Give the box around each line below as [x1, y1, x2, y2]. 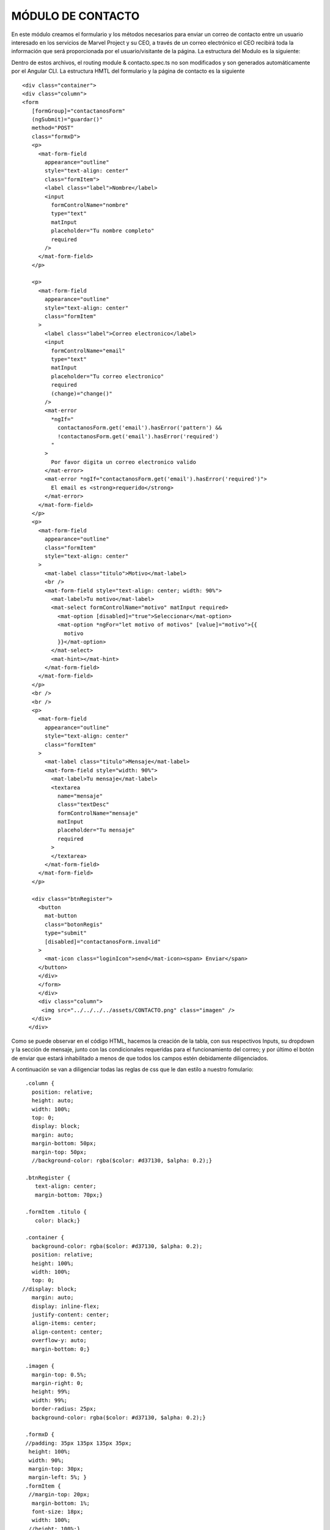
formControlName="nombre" [51, 201, 129, 208]
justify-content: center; [31, 1311, 109, 1318]
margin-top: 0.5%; [31, 1371, 87, 1378]
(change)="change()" [51, 390, 113, 397]
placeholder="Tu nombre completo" [51, 227, 155, 234]
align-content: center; [31, 1328, 103, 1335]
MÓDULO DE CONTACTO [11, 9, 140, 23]
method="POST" [31, 124, 74, 132]
